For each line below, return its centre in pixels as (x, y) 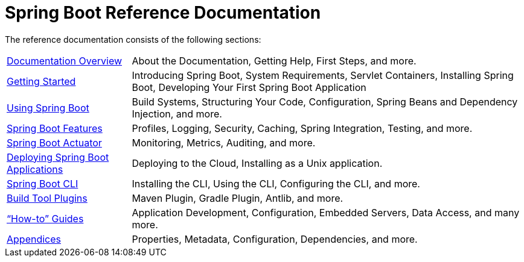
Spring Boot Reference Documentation (163, 13)
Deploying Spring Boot (58, 157)
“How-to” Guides (45, 218)
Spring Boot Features (55, 128)
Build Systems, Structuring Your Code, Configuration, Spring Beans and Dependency (325, 101)
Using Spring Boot (48, 108)
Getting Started (41, 81)
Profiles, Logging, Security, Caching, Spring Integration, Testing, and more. (302, 128)
